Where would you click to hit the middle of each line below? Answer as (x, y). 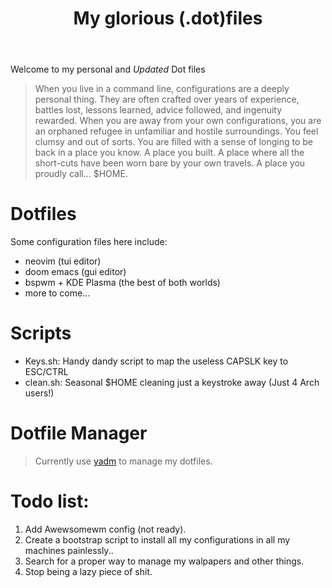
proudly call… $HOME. (81, 174)
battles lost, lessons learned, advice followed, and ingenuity (158, 110)
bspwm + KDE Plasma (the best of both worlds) (122, 283)
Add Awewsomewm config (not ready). (105, 529)
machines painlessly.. (69, 550)
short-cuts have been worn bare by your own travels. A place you (170, 163)
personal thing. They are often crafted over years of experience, (167, 99)
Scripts (41, 333)
